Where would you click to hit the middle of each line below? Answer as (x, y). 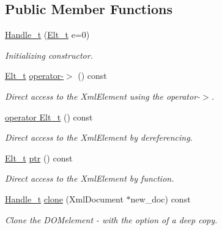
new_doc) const (161, 198)
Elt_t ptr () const (39, 158)
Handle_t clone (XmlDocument (64, 198)
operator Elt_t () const (49, 117)
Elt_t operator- (34, 76)
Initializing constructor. (49, 55)
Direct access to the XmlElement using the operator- (103, 96)
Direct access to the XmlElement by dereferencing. (99, 137)
